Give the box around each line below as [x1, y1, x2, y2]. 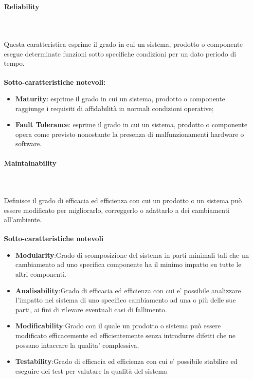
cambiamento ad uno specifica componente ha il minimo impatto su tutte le [15, 259, 241, 269]
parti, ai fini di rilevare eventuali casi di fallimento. [15, 304, 167, 314]
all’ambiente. [4, 214, 42, 225]
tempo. [4, 58, 25, 68]
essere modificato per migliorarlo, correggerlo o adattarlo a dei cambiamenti [4, 205, 230, 215]
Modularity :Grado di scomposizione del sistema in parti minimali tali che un [15, 249, 249, 260]
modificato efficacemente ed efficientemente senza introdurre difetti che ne [15, 330, 235, 341]
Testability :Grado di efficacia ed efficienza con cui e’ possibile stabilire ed [15, 356, 237, 366]
